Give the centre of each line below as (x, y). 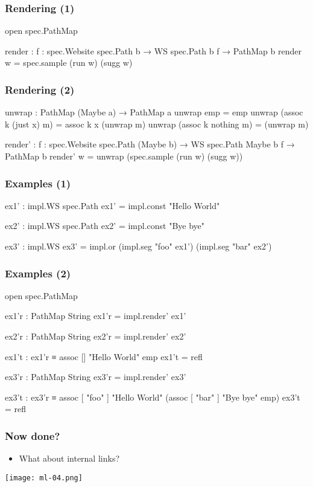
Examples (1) (38, 183)
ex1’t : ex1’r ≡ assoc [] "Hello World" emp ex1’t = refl (104, 356)
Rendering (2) (40, 89)
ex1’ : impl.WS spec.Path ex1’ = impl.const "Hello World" (112, 205)
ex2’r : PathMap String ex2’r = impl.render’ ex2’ (96, 336)
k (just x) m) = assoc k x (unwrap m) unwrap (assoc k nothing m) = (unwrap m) (157, 124)
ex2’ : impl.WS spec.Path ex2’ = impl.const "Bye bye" (105, 226)
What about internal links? (69, 458)
